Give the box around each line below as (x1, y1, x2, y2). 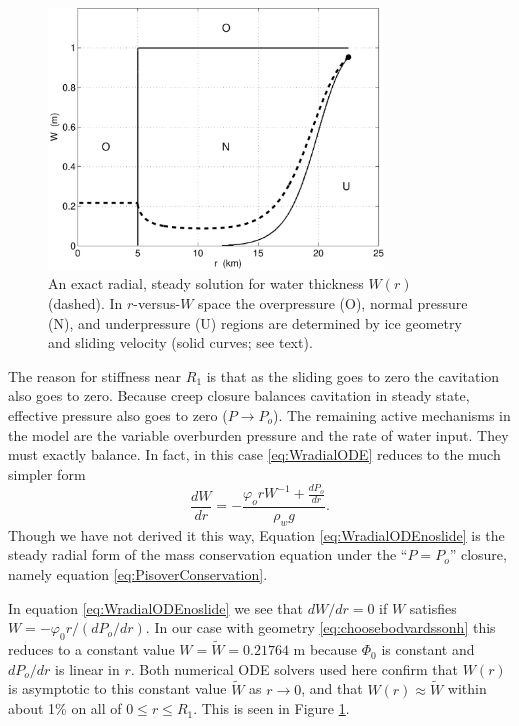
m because (293, 639, 358, 660)
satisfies (409, 597, 457, 618)
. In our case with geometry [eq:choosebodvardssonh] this (145, 617, 496, 638)
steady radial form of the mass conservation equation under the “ (8, 544, 408, 565)
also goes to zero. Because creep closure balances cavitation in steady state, (8, 385, 470, 406)
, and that (301, 678, 363, 699)
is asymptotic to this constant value (8, 678, 227, 699)
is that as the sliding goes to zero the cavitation (206, 365, 500, 386)
